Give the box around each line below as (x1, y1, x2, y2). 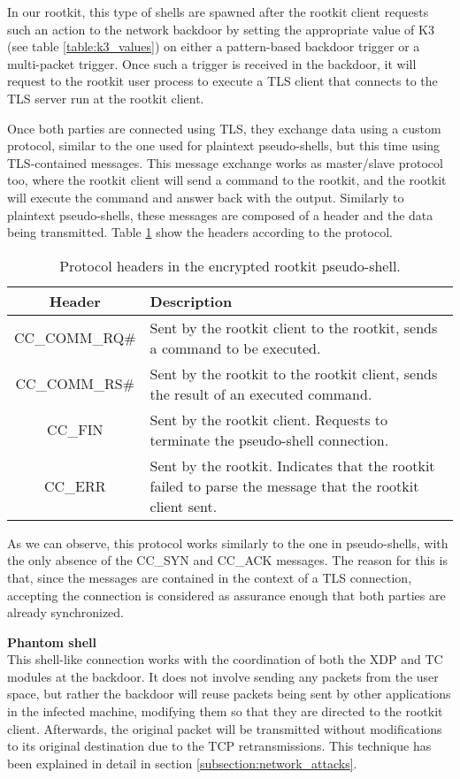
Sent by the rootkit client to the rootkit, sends (149, 317, 438, 338)
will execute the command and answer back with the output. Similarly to (7, 187, 404, 206)
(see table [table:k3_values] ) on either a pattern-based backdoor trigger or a (7, 37, 420, 56)
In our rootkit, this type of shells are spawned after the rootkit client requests (7, 3, 429, 20)
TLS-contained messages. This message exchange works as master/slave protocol (7, 153, 443, 172)
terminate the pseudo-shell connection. (149, 429, 389, 450)
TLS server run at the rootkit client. (7, 88, 204, 107)
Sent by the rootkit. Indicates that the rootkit (149, 454, 435, 476)
